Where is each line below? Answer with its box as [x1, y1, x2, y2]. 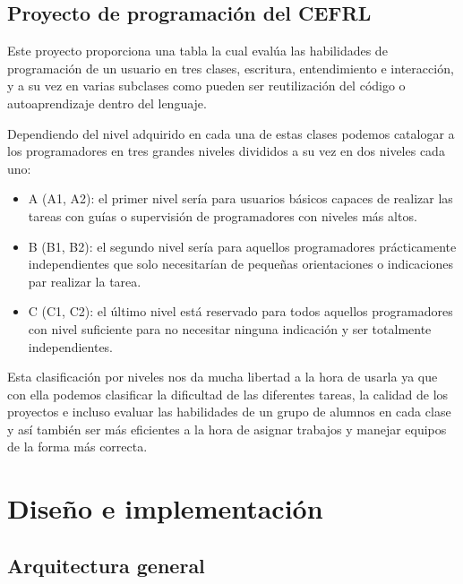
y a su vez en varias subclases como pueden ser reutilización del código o [7, 76, 406, 95]
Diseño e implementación [7, 490, 323, 527]
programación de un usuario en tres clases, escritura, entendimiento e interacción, [7, 58, 454, 77]
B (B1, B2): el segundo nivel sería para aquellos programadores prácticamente [28, 236, 457, 255]
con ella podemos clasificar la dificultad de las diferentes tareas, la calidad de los [7, 384, 449, 403]
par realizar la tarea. [28, 271, 141, 290]
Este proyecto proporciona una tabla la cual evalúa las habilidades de [7, 41, 388, 60]
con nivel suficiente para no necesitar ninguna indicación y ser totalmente [28, 319, 432, 338]
